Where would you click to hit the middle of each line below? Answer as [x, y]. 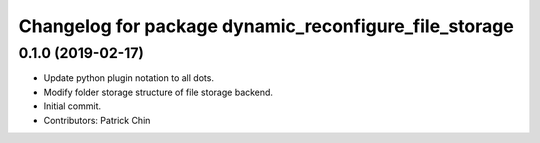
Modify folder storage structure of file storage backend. [158, 92]
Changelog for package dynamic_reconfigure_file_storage [266, 26]
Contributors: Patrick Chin [97, 120]
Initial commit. [72, 106]
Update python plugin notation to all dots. [129, 78]
